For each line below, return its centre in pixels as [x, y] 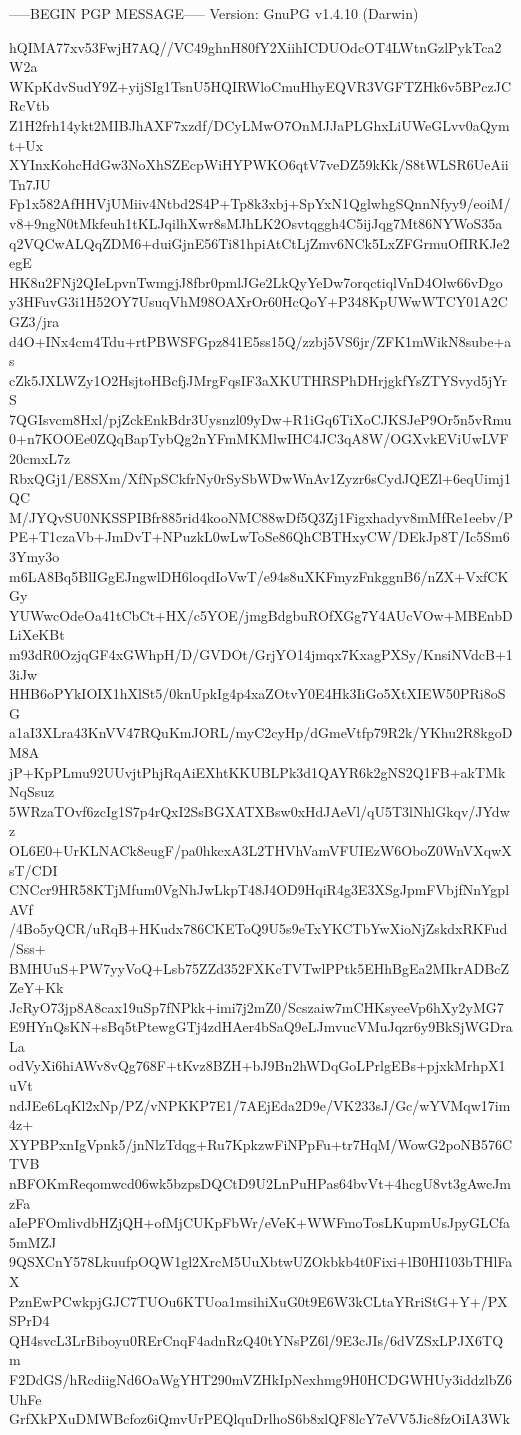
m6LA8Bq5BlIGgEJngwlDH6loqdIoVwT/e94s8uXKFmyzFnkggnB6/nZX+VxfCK [259, 575]
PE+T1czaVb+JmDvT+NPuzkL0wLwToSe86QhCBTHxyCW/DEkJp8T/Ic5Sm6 [259, 536]
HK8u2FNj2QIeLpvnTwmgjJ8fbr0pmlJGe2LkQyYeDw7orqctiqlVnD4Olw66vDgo [256, 281]
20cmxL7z [40, 458]
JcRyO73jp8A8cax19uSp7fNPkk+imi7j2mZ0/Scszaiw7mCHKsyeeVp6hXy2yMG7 [256, 1006]
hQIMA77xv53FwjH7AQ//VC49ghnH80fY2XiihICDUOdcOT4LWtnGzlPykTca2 [255, 46]
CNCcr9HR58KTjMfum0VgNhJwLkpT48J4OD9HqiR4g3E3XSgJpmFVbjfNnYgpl [259, 889]
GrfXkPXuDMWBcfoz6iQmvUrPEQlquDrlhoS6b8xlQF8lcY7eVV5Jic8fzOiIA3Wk [259, 1418]
